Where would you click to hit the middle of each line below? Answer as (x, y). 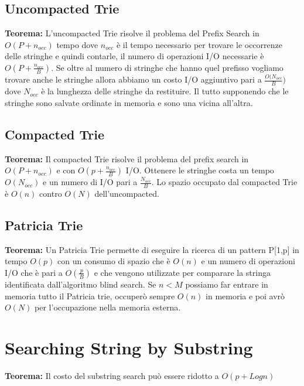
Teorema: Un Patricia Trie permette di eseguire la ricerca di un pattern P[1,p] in (152, 249)
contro (51, 193)
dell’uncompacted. (127, 193)
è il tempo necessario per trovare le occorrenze (199, 44)
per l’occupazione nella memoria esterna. (108, 307)
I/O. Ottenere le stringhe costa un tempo (200, 170)
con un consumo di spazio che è (114, 261)
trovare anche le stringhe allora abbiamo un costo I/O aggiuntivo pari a (133, 79)
